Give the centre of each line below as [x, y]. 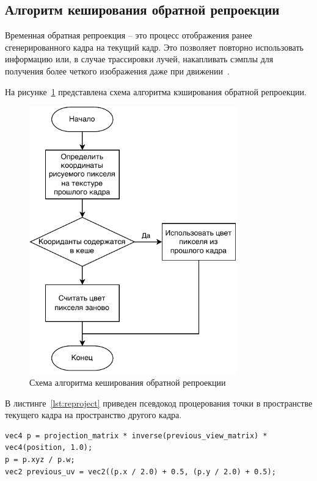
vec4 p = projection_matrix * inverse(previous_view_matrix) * [136, 436]
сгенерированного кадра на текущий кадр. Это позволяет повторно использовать [154, 47]
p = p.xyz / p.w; [40, 460]
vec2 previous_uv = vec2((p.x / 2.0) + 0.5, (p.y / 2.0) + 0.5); [140, 472]
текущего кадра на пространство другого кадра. [93, 415]
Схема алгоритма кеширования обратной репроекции [128, 382]
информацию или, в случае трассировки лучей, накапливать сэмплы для [139, 59]
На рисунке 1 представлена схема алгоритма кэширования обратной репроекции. [156, 91]
